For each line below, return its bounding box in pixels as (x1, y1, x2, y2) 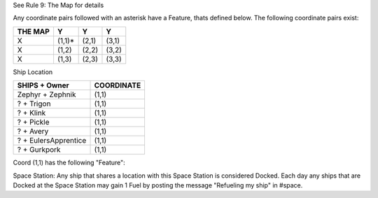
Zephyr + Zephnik (17, 90, 76, 99)
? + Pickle (17, 118, 50, 127)
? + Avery (17, 127, 49, 136)
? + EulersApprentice (17, 136, 87, 146)
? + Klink (17, 108, 46, 118)
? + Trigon (17, 99, 51, 108)
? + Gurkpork (17, 145, 61, 155)
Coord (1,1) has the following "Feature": (13, 158, 125, 167)
